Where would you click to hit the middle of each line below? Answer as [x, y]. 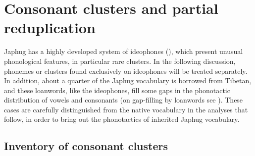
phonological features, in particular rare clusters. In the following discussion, [120, 61]
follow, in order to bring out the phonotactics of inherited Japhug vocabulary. [122, 119]
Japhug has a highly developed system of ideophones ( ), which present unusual [124, 51]
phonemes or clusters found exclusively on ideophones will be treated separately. [126, 71]
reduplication [50, 27]
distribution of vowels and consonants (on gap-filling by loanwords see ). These [124, 100]
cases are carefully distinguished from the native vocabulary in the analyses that [126, 109]
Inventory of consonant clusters [86, 146]
